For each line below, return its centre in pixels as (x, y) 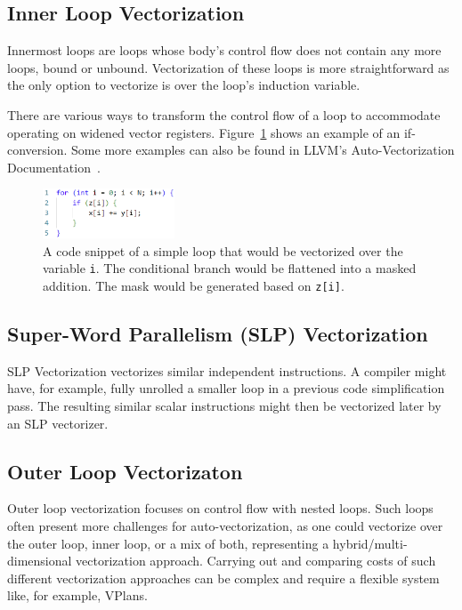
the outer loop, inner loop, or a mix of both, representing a (168, 543)
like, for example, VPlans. (77, 595)
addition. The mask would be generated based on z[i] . (194, 285)
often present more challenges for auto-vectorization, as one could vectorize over (225, 526)
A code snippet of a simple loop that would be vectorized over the (223, 250)
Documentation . (54, 167)
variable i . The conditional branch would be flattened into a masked (230, 268)
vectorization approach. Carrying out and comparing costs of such (256, 561)
